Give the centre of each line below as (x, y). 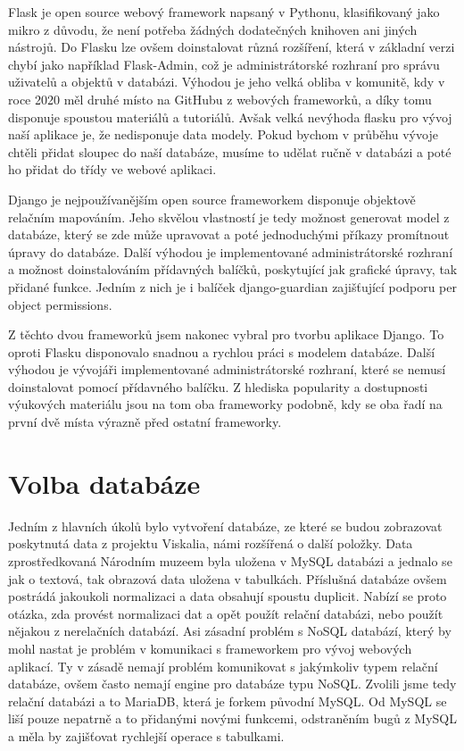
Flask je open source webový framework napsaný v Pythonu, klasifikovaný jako (224, 12)
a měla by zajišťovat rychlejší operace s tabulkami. (146, 735)
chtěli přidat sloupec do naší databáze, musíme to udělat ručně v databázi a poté (230, 151)
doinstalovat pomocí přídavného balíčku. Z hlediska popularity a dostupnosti (218, 386)
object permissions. (60, 304)
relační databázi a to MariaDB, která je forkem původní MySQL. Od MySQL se (228, 701)
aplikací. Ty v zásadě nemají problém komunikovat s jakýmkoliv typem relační (223, 666)
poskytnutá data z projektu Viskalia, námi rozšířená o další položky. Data (211, 543)
